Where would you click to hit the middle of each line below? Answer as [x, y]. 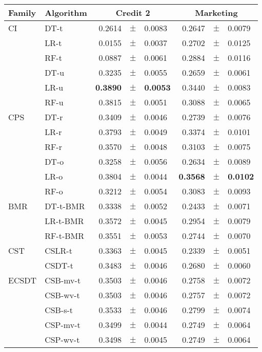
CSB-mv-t [63, 280]
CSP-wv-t [62, 339]
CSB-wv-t [62, 295]
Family [22, 13]
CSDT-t [59, 265]
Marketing [216, 13]
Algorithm [66, 13]
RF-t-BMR [65, 236]
